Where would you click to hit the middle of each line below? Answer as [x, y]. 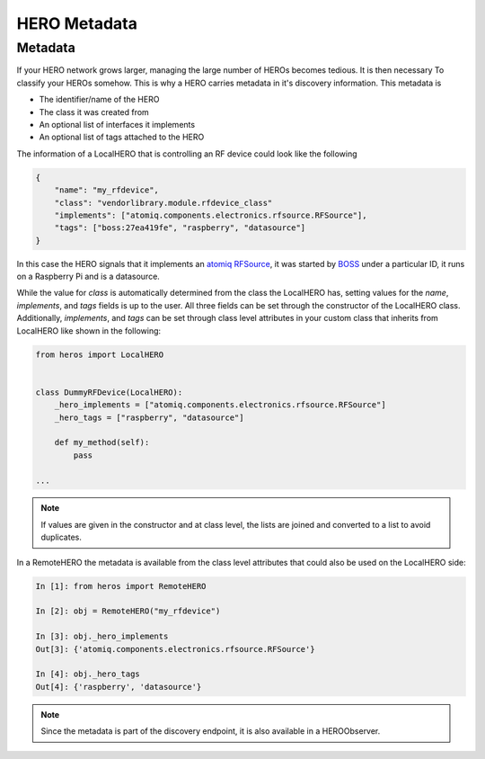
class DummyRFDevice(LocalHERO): [109, 392]
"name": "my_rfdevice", [106, 190]
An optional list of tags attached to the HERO [122, 137]
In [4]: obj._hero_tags [88, 674]
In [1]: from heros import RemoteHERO [121, 586]
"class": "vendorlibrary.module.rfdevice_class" [163, 203]
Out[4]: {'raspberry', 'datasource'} [119, 687]
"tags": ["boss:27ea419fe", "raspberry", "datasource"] [180, 228]
